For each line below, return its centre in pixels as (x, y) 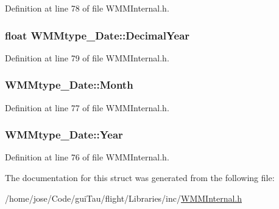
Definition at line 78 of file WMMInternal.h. (87, 8)
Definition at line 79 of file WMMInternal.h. (87, 57)
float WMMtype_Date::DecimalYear (97, 35)
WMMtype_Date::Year (64, 135)
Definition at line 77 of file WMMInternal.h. (87, 107)
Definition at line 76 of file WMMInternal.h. (87, 157)
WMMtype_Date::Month (69, 85)
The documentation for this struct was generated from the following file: (140, 178)
